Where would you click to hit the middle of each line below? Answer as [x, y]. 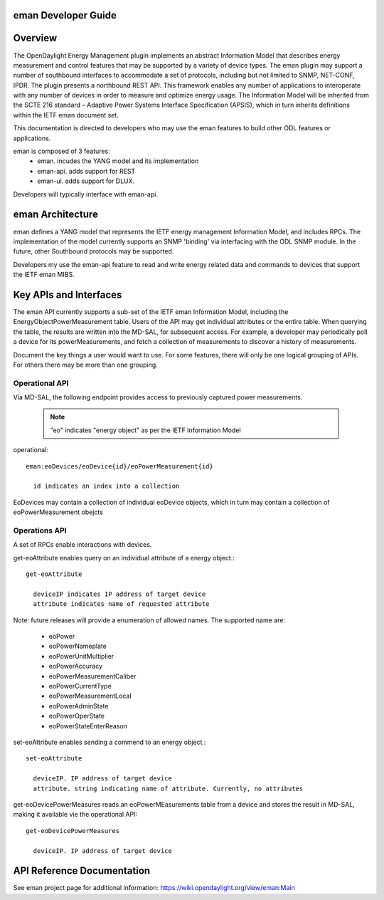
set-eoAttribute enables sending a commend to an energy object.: [110, 742]
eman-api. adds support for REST [86, 171]
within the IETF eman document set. [66, 115]
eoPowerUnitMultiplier [81, 656]
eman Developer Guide [65, 15]
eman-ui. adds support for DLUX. [86, 181]
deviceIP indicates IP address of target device [119, 594]
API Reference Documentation [82, 871]
